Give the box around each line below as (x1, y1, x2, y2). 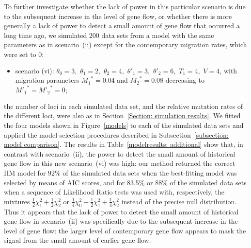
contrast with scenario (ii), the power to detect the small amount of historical (4, 148, 235, 159)
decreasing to (165, 75, 204, 85)
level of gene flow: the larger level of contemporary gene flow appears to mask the (4, 225, 246, 235)
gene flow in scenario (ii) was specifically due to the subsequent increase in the (4, 216, 238, 226)
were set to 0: (4, 49, 44, 59)
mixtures (4, 196, 30, 206)
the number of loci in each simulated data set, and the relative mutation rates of (4, 101, 243, 111)
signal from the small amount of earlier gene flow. (4, 235, 151, 245)
